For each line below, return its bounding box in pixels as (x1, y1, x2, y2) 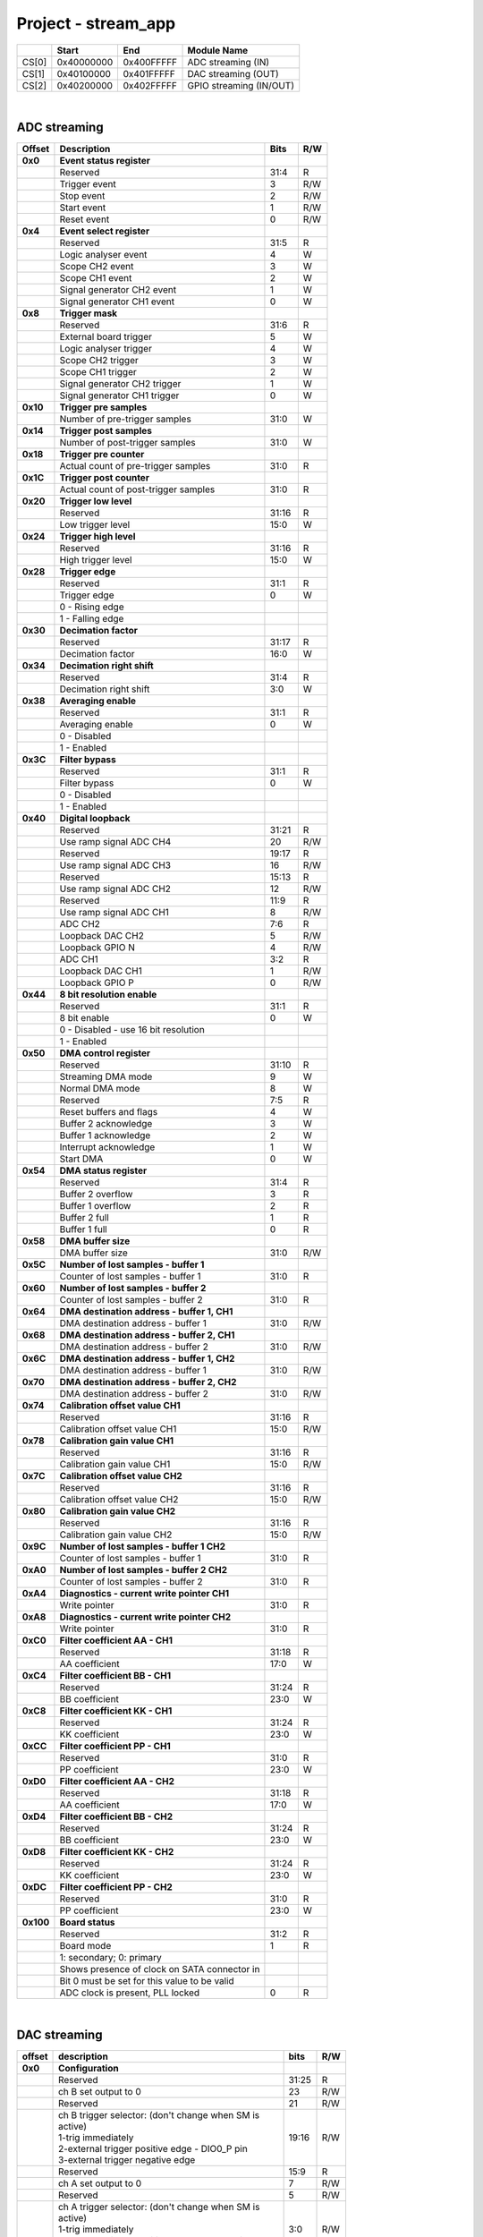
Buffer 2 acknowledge (59, 1118, 153, 1130)
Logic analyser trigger (59, 343, 152, 355)
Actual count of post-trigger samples (59, 483, 216, 496)
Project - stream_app (16, 13, 176, 33)
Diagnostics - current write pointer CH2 (59, 1611, 232, 1623)
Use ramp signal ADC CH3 (59, 859, 172, 872)
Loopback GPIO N (59, 941, 136, 954)
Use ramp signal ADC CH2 (59, 882, 172, 895)
